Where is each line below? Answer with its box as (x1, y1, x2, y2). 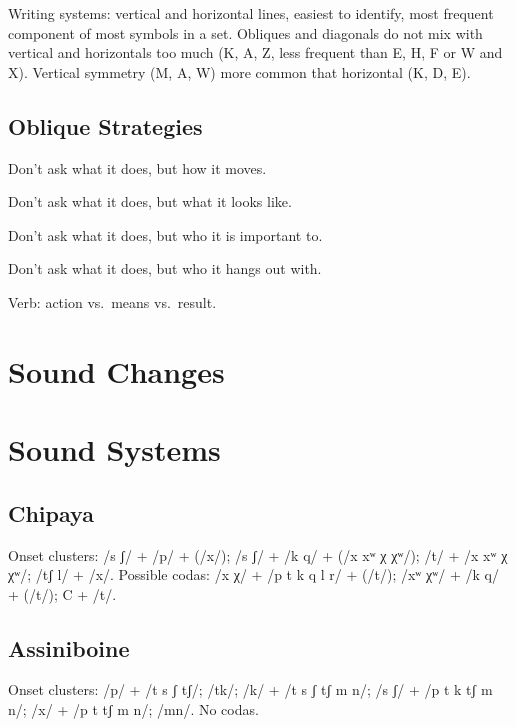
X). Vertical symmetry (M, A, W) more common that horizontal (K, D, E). (8, 61, 471, 82)
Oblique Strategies (8, 110, 203, 141)
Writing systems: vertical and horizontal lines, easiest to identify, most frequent (8, 3, 494, 23)
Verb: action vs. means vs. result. (8, 291, 217, 312)
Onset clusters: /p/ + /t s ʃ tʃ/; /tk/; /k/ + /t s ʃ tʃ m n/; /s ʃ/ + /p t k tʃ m (8, 679, 493, 700)
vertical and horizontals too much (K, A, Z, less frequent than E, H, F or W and (8, 42, 503, 63)
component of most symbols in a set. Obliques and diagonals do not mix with (8, 22, 483, 43)
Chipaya (8, 497, 94, 528)
